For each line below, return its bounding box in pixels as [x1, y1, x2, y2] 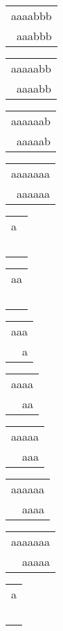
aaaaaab [11, 113, 51, 129]
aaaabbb [11, 8, 52, 24]
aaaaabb [11, 60, 51, 76]
